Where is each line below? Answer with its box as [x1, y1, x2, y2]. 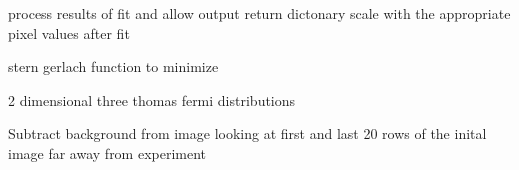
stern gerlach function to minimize [8, 56, 219, 77]
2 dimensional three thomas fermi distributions [8, 89, 296, 110]
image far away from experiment [8, 142, 207, 163]
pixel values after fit [8, 22, 130, 43]
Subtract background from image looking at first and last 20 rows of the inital [8, 123, 487, 144]
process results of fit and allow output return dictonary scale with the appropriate [8, 3, 511, 23]
